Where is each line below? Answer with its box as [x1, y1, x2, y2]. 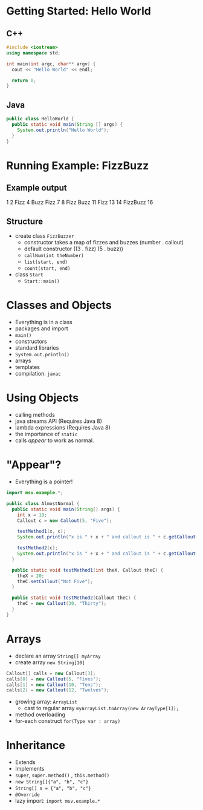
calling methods [14, 411, 56, 419]
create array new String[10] [14, 658, 85, 666]
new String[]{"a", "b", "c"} [14, 779, 89, 785]
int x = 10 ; [17, 512, 47, 518]
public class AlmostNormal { [6, 500, 80, 506]
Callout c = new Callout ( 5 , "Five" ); [17, 517, 112, 524]
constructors [14, 338, 47, 345]
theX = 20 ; [17, 573, 45, 579]
